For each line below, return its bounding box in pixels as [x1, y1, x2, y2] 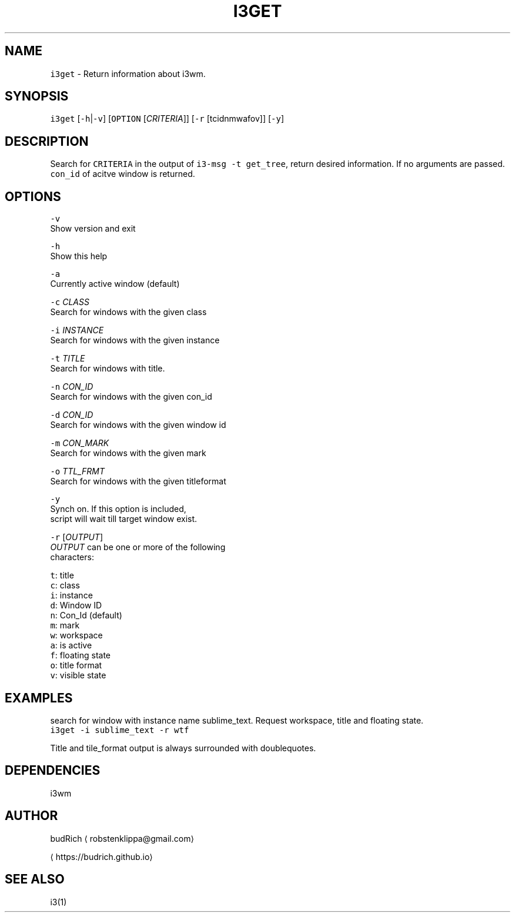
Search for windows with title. [50, 363, 165, 374]
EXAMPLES [5, 690, 73, 705]
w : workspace [50, 630, 103, 641]
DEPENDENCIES [5, 763, 101, 778]
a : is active [50, 640, 92, 651]
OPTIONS [5, 189, 61, 204]
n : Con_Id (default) [50, 610, 122, 621]
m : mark [50, 620, 80, 631]
